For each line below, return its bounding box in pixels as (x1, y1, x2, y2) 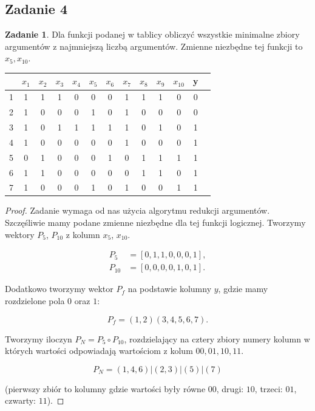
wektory (5, 228, 35, 240)
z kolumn (66, 228, 100, 240)
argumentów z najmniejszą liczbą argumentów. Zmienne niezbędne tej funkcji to (5, 39, 303, 52)
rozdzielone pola (5, 294, 65, 307)
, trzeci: (254, 382, 283, 395)
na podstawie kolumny (127, 282, 212, 295)
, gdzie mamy (218, 282, 268, 295)
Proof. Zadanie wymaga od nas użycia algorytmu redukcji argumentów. (5, 204, 270, 217)
